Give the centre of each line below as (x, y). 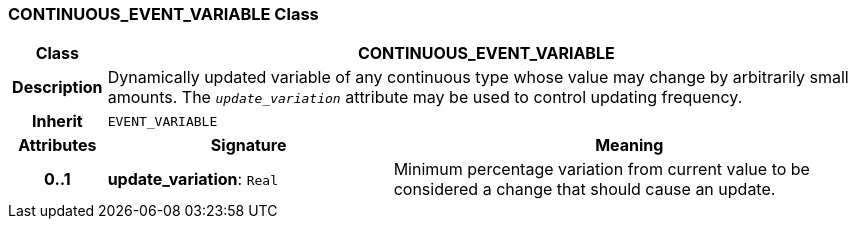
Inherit (57, 121)
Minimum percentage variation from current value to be (601, 169)
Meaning (629, 145)
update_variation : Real (192, 179)
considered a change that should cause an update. (584, 189)
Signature (248, 145)
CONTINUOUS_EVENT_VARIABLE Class (163, 14)
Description (57, 87)
